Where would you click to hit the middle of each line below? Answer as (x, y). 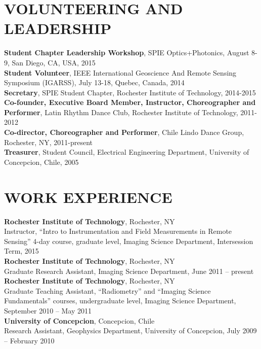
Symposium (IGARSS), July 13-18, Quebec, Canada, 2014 (94, 82)
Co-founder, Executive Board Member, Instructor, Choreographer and (130, 102)
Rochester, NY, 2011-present (49, 142)
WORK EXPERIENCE (88, 197)
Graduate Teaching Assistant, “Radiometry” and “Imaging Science (107, 290)
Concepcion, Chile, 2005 (41, 162)
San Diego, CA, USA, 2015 (54, 62)
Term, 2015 (21, 251)
